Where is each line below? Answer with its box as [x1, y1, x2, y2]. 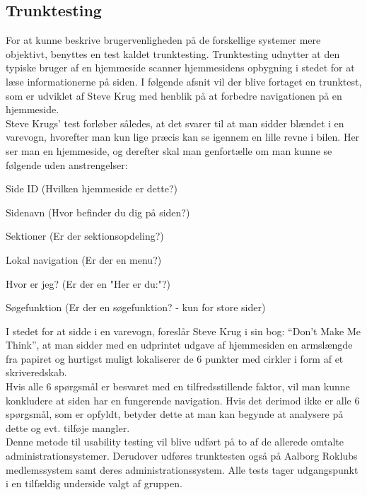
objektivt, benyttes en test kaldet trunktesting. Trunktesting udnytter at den [6, 46, 340, 61]
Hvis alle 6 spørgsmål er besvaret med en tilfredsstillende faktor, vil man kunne [6, 379, 350, 394]
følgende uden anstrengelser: [6, 157, 128, 172]
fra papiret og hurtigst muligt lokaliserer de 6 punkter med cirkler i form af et [6, 351, 344, 366]
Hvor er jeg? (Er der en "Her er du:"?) [6, 276, 170, 291]
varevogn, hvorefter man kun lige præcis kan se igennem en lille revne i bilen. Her [6, 129, 360, 144]
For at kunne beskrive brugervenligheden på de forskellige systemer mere [6, 33, 321, 47]
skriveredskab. [6, 365, 67, 380]
